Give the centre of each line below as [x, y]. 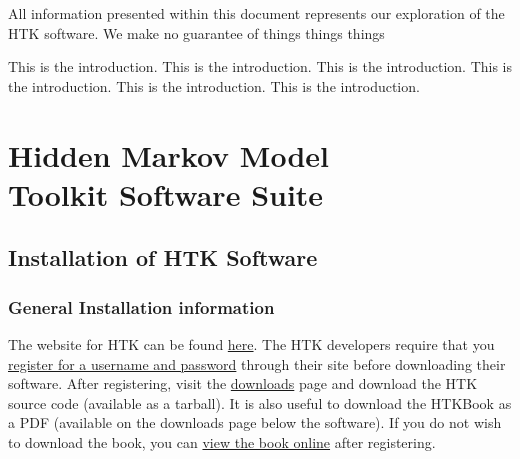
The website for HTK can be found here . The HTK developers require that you [251, 343]
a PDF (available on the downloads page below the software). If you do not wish [255, 422]
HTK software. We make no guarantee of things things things [196, 32]
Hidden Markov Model [168, 154]
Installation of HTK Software [163, 257]
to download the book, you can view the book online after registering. [222, 441]
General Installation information [141, 306]
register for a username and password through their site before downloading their [257, 363]
